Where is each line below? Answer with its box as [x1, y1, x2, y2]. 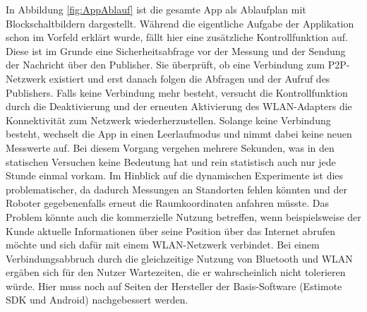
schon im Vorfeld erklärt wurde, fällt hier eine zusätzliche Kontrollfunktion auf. [6, 30, 348, 44]
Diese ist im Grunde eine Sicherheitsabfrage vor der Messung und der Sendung [6, 43, 346, 58]
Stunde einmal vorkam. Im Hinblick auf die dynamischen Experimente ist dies [6, 168, 344, 183]
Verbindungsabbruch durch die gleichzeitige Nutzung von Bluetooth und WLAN [6, 251, 353, 265]
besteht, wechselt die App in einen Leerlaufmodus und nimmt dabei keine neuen [6, 126, 352, 141]
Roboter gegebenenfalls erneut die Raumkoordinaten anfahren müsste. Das [6, 196, 330, 210]
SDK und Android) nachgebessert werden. [6, 292, 188, 307]
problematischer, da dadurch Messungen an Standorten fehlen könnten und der [6, 181, 347, 196]
